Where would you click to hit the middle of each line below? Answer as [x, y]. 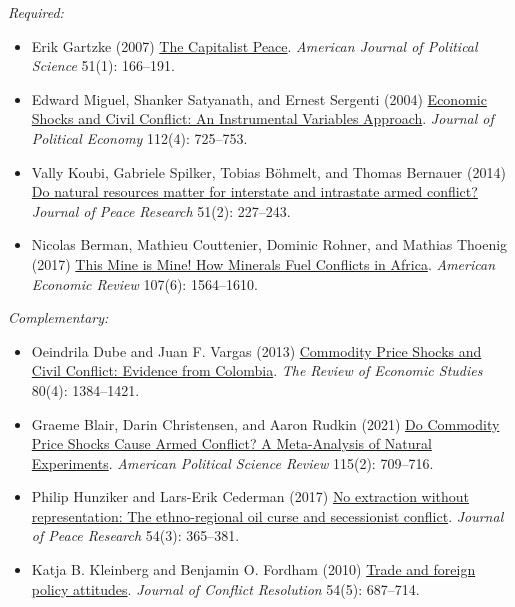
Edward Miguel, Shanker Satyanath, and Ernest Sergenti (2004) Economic [259, 98]
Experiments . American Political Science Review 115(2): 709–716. [232, 462]
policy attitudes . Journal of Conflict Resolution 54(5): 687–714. [225, 588]
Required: [36, 12]
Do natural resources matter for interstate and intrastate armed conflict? [254, 191]
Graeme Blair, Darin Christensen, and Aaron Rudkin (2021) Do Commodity [265, 423]
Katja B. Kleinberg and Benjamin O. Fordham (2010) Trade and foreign [253, 569]
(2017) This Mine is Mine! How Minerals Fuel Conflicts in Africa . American [263, 263]
